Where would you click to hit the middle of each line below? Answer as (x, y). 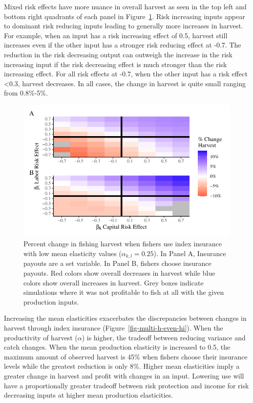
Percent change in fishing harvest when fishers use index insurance (123, 244)
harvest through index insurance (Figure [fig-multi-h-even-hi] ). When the (114, 327)
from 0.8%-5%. (26, 93)
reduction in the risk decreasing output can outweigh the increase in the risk (118, 54)
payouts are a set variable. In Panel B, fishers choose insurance (117, 263)
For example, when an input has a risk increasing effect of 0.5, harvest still (116, 35)
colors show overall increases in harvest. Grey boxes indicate (114, 282)
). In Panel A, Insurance (190, 253)
